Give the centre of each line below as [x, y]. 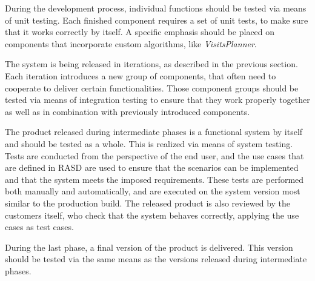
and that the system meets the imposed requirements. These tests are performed [154, 179]
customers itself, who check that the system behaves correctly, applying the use [152, 215]
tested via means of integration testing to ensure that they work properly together [157, 100]
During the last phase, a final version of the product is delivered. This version [149, 247]
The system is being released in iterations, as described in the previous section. [151, 64]
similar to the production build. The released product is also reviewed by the [148, 203]
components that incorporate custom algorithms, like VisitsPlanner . [131, 43]
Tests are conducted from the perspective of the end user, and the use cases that [154, 155]
